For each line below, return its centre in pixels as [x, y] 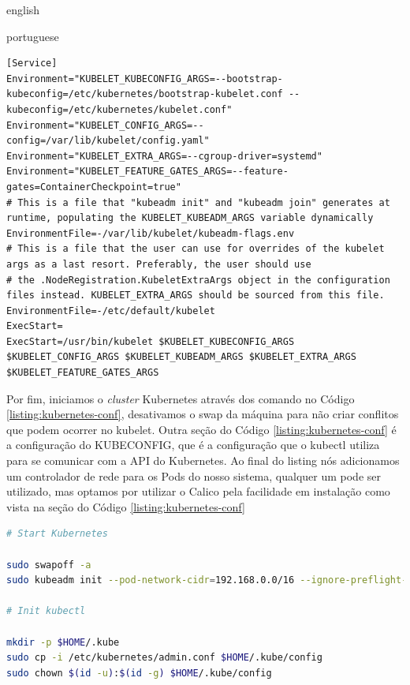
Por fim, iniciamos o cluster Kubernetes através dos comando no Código [181, 398]
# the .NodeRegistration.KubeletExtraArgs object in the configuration [198, 280]
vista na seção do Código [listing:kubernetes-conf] [126, 506]
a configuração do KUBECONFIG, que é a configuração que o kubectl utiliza [193, 445]
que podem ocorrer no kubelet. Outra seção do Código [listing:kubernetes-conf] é [201, 429]
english [23, 9]
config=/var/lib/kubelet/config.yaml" [108, 141]
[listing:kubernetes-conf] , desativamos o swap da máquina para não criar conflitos [203, 414]
